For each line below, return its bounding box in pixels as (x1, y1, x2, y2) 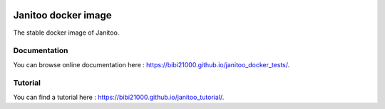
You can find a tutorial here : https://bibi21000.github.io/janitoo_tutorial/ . (13, 93, 225, 101)
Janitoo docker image (13, 9, 112, 21)
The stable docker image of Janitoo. (13, 28, 120, 37)
